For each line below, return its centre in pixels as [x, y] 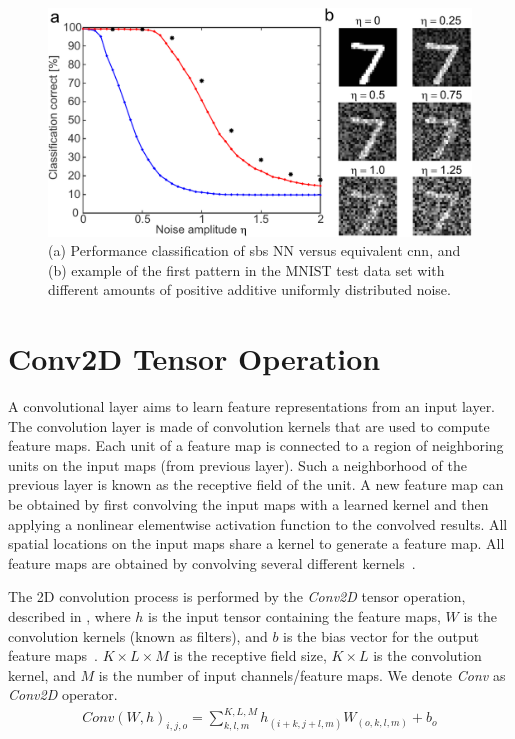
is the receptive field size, [250, 655]
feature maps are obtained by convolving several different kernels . [212, 562]
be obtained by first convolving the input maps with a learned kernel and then [248, 504]
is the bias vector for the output [381, 635]
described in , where [69, 616]
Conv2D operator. [63, 694]
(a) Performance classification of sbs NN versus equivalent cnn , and [254, 250]
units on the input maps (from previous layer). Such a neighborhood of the [237, 464]
